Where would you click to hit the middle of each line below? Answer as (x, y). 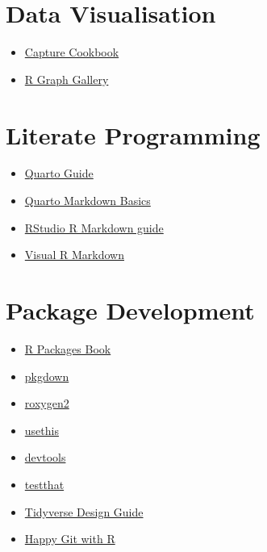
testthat (44, 484)
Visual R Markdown (75, 255)
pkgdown (47, 376)
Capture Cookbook (72, 52)
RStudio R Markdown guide (94, 227)
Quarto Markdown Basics (88, 201)
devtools (45, 457)
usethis (42, 430)
